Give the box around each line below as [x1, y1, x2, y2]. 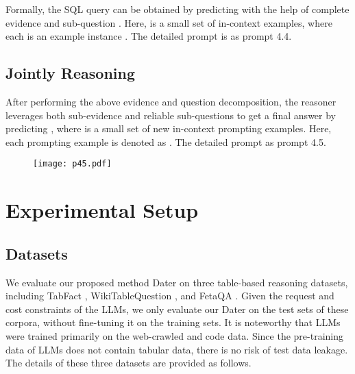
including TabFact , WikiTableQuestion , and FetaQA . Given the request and [5, 288, 334, 303]
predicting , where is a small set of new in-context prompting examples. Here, [5, 121, 332, 136]
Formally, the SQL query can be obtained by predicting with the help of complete [5, 2, 350, 16]
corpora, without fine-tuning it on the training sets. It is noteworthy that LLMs [5, 315, 341, 329]
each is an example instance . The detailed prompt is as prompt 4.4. [5, 29, 292, 43]
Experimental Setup [5, 196, 199, 224]
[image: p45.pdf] [33, 159, 112, 169]
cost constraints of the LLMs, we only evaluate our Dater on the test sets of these [5, 301, 349, 316]
